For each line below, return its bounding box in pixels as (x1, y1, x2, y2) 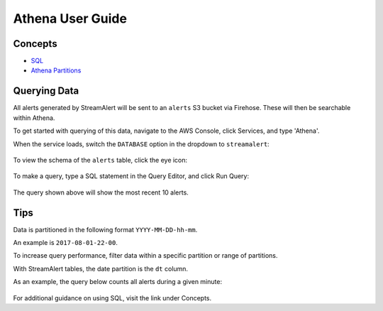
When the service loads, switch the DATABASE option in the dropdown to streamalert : (13, 139, 270, 148)
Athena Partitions (30, 66, 82, 75)
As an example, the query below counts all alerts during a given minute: (13, 278, 223, 286)
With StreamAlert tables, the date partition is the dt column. (13, 264, 188, 273)
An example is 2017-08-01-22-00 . (13, 239, 118, 246)
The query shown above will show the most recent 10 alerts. (13, 188, 189, 197)
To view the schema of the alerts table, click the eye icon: (13, 155, 188, 164)
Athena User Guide (13, 11, 128, 26)
